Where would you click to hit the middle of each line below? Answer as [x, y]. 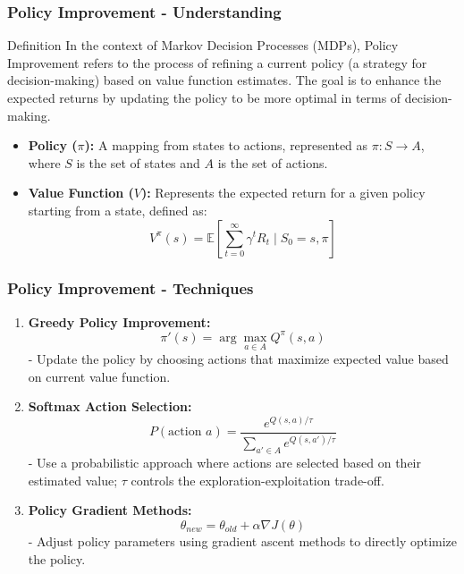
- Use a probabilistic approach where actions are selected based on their [225, 463]
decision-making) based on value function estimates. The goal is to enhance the [224, 80]
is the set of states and [138, 162]
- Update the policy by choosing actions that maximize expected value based [238, 359]
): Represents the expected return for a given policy [283, 193]
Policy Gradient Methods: [110, 510]
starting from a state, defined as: [118, 210]
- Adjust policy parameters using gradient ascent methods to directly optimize [243, 540]
